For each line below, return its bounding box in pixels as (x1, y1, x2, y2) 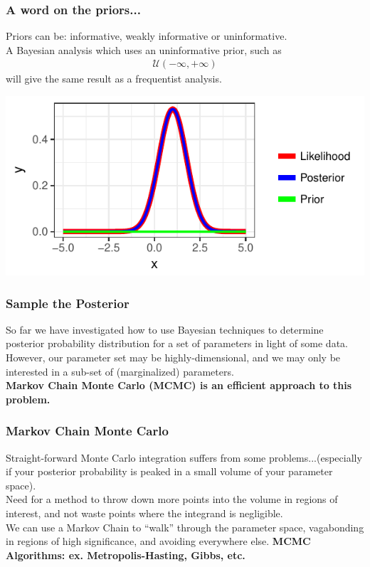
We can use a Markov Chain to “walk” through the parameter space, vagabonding (6, 519, 364, 534)
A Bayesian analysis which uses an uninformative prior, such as (6, 42, 282, 57)
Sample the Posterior (6, 294, 129, 312)
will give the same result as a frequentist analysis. (6, 71, 222, 86)
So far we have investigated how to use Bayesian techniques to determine (6, 322, 324, 337)
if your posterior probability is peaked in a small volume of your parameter (6, 464, 333, 479)
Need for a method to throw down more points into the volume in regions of (6, 492, 338, 507)
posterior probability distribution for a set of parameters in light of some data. (6, 336, 348, 351)
